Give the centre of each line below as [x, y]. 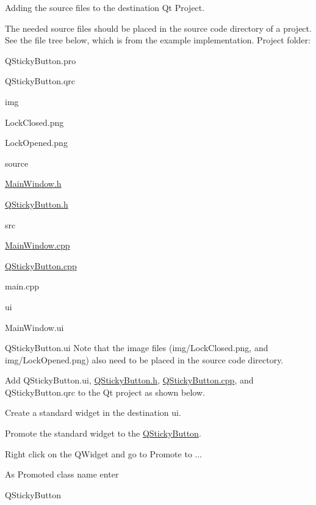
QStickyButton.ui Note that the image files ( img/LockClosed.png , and [137, 348]
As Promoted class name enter [62, 474]
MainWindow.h [33, 183]
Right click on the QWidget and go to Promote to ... [104, 453]
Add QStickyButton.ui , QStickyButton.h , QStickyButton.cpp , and [129, 380]
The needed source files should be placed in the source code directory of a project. [158, 28]
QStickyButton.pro [41, 60]
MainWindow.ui [34, 327]
